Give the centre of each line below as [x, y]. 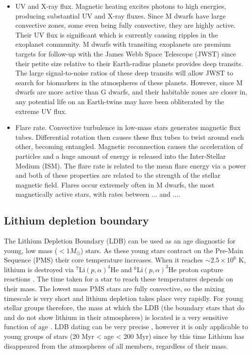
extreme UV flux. [41, 111]
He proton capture [196, 269]
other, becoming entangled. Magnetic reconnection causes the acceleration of [129, 146]
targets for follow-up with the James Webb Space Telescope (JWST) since [126, 53]
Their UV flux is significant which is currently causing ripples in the [117, 34]
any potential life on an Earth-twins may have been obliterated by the [120, 101]
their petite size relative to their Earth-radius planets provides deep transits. [129, 63]
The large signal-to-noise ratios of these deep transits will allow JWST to [124, 73]
